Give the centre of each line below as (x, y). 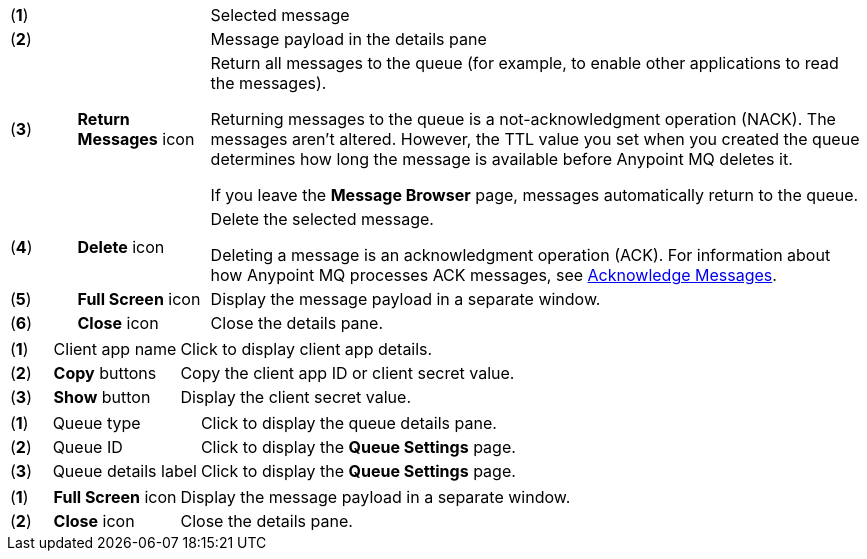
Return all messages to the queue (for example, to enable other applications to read (524, 63)
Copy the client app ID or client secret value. (347, 373)
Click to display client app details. (306, 349)
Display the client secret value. (296, 397)
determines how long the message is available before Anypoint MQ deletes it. (501, 159)
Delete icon (121, 247)
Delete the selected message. (322, 219)
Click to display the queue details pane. (348, 423)
